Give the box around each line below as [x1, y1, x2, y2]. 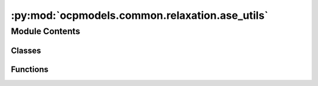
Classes [11, 45, 41, 55]
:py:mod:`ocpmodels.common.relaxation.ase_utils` [11, 9, 269, 22]
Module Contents [11, 26, 81, 37]
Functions [11, 64, 49, 74]
